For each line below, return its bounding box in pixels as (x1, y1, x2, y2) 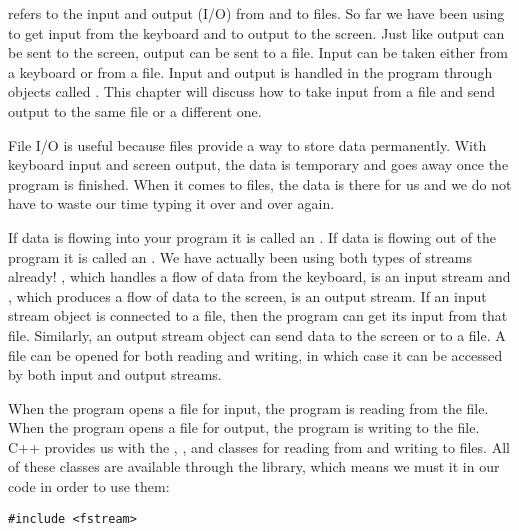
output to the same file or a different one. (8, 100, 262, 121)
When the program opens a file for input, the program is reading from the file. (8, 397, 489, 418)
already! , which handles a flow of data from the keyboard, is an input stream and (8, 266, 511, 287)
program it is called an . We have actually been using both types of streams (8, 246, 473, 267)
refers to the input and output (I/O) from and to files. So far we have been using (8, 3, 505, 23)
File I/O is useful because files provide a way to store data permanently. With (8, 134, 487, 155)
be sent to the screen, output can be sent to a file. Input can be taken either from (8, 42, 509, 63)
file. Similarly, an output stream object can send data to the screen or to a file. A (8, 324, 506, 345)
